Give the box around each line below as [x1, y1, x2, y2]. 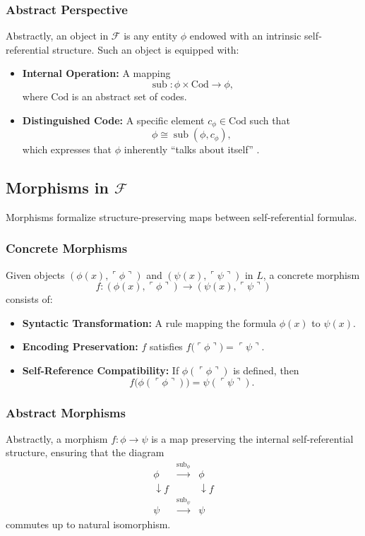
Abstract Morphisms [6, 403, 126, 421]
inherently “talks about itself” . [124, 142, 260, 157]
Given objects [6, 267, 65, 282]
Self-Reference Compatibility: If [22, 363, 179, 378]
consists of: [6, 292, 53, 306]
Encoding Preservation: [22, 339, 138, 354]
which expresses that [22, 142, 112, 157]
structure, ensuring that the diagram [6, 445, 164, 460]
